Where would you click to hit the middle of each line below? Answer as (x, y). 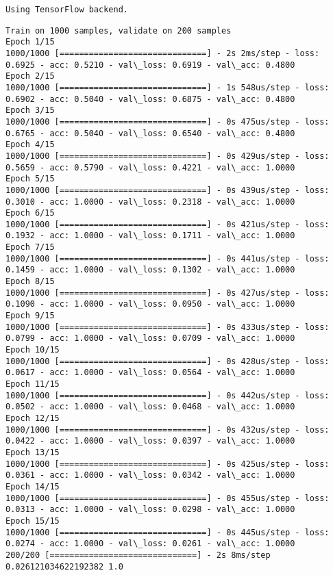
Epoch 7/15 (30, 247)
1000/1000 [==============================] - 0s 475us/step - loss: (168, 122)
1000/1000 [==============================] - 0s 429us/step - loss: (168, 156)
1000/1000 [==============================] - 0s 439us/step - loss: (168, 190)
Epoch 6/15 (30, 213)
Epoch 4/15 (30, 145)
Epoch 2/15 (30, 76)
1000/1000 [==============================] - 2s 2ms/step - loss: (163, 53)
